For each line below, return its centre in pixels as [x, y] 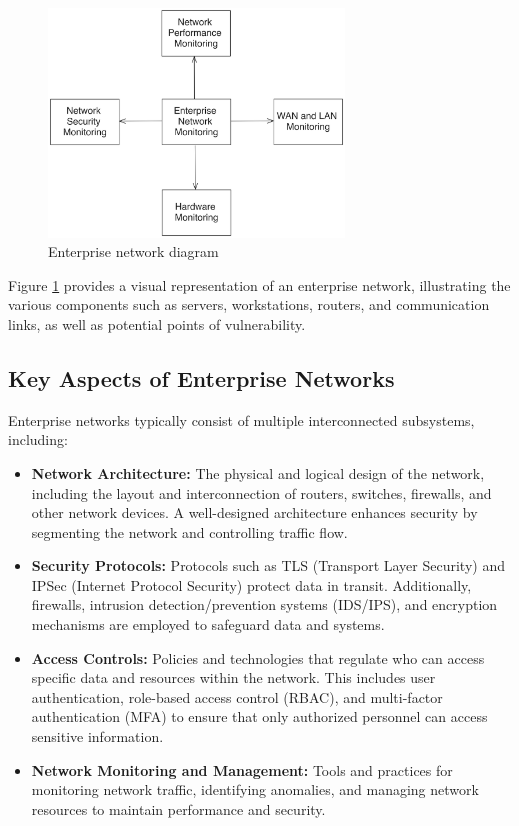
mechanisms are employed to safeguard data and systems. [208, 624]
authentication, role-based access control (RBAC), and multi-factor [237, 696]
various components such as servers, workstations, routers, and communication [249, 304]
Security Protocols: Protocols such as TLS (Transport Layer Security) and [268, 565]
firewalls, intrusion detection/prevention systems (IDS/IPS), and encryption [264, 604]
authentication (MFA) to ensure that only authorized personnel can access [259, 716]
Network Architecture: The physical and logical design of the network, [258, 472]
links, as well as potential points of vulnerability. [157, 323]
